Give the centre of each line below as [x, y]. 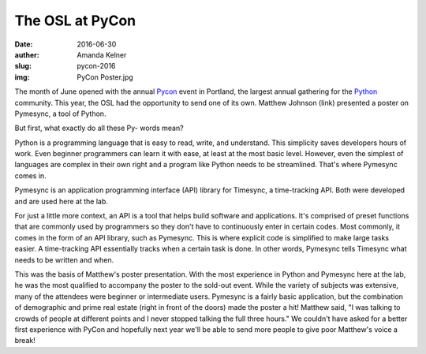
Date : [24, 44]
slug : [23, 66]
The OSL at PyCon [75, 20]
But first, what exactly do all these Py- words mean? [99, 128]
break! [25, 341]
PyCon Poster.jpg [105, 77]
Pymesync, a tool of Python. [60, 114]
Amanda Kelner [102, 54]
